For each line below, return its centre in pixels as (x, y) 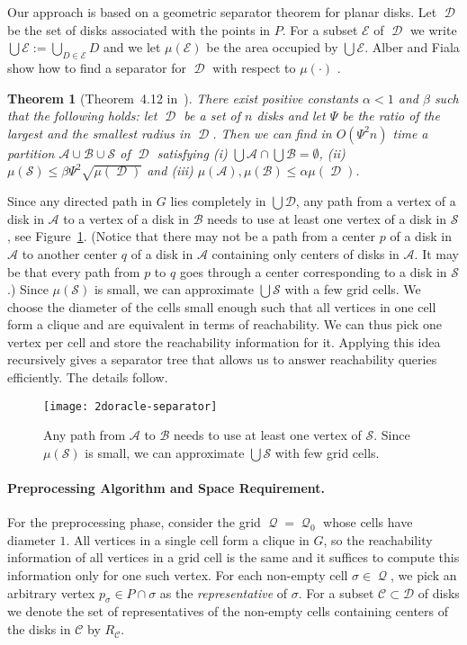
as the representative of (224, 592)
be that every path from (74, 271)
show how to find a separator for (97, 67)
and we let (132, 47)
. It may (436, 253)
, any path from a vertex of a (376, 201)
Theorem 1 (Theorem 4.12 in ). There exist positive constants (183, 98)
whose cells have (368, 522)
